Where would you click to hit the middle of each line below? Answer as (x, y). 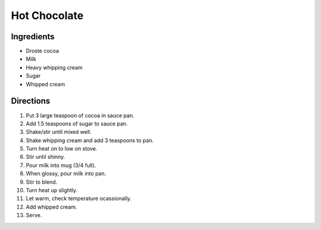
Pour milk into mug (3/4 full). (61, 165)
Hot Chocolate (47, 15)
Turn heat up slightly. (52, 190)
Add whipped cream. (51, 207)
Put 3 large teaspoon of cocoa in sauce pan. (80, 115)
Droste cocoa (43, 51)
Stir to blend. (42, 182)
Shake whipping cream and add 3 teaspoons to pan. (90, 140)
